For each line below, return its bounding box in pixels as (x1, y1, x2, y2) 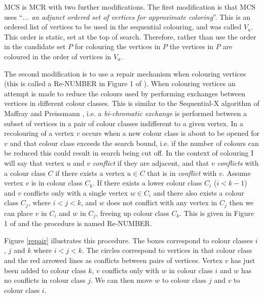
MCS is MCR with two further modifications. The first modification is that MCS (4, 2, 256, 12)
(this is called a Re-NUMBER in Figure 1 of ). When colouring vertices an (4, 78, 236, 89)
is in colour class (31, 177, 83, 188)
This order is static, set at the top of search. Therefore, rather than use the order (4, 31, 256, 42)
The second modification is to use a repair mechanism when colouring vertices (4, 68, 246, 79)
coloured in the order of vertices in (4, 51, 111, 61)
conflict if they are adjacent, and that (92, 157, 209, 168)
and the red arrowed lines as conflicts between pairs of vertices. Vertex (4, 254, 223, 265)
